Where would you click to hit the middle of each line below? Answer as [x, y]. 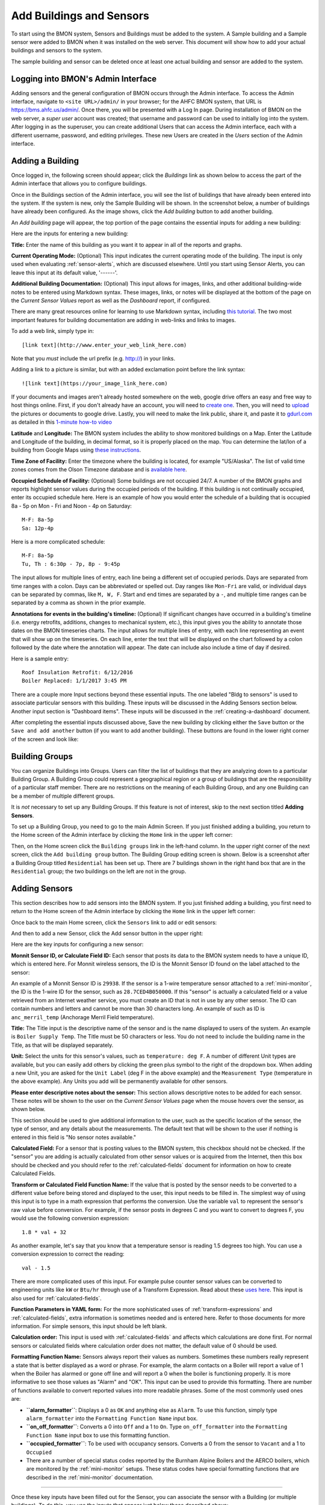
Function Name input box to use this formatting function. [98, 1435]
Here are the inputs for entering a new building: [70, 234]
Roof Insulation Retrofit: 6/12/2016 [78, 672]
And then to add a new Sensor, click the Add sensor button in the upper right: [107, 934]
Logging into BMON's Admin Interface [84, 79]
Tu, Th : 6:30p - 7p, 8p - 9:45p [71, 564]
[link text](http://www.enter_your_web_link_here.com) [104, 345]
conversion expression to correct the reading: [68, 1254]
